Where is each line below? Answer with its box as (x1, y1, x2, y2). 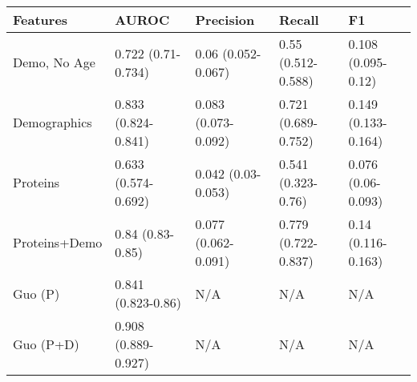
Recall (279, 10, 319, 29)
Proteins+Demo (13, 233, 103, 251)
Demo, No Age (13, 53, 95, 71)
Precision (195, 10, 255, 29)
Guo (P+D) (13, 335, 79, 353)
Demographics (13, 113, 92, 131)
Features (13, 10, 68, 29)
